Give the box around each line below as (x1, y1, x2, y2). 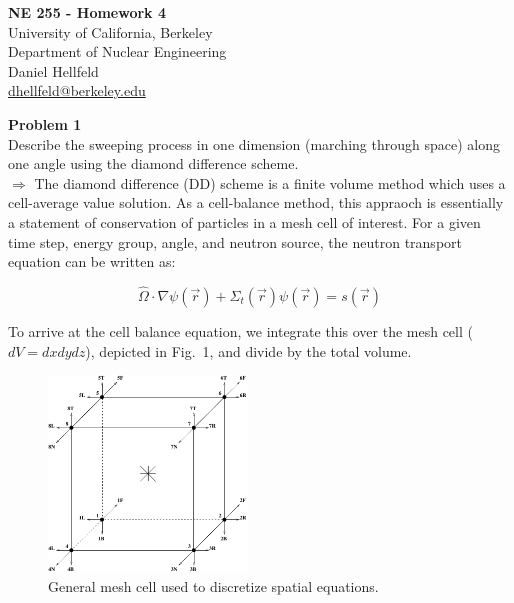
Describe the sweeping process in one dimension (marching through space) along (8, 133, 500, 154)
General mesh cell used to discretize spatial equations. (48, 575, 379, 596)
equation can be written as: (8, 251, 176, 272)
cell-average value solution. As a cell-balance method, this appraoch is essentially (8, 192, 504, 213)
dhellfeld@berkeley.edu (8, 80, 146, 101)
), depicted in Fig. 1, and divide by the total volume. (85, 340, 412, 361)
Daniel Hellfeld (8, 60, 99, 81)
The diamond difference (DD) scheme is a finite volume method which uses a (34, 172, 506, 193)
